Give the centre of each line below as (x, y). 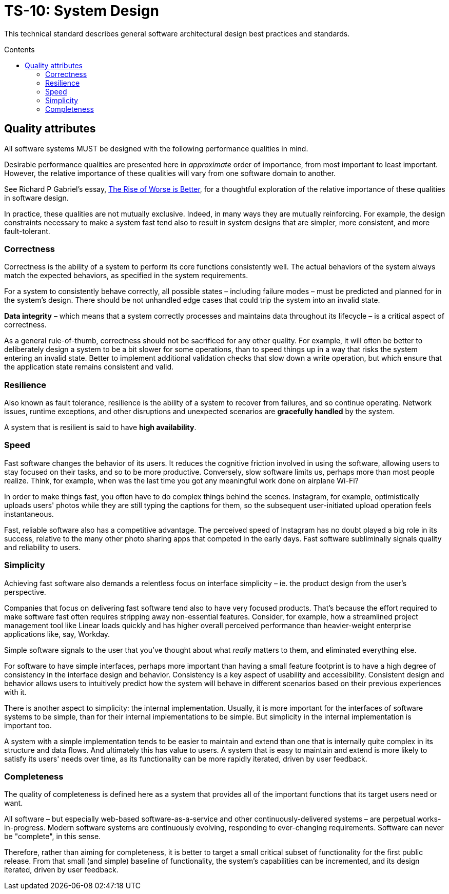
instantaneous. (29, 514)
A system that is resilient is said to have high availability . (100, 427)
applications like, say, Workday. (57, 634)
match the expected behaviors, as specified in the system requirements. (126, 276)
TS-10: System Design (82, 11)
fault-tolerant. (27, 231)
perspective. (25, 592)
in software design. (36, 198)
